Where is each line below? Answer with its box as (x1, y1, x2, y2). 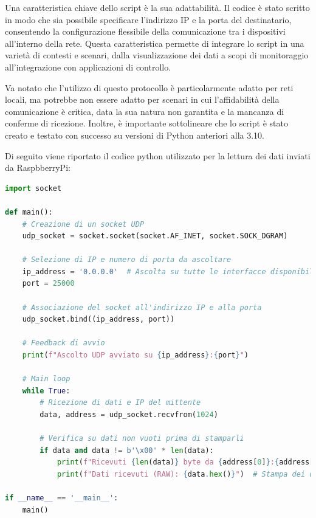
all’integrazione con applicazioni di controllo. (5, 60, 171, 73)
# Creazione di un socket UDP (22, 219, 145, 229)
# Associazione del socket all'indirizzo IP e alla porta (22, 303, 262, 312)
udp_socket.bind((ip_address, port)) (22, 315, 175, 324)
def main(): (5, 207, 53, 216)
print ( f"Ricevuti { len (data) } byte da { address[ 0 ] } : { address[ (57, 458, 314, 467)
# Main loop (22, 375, 70, 384)
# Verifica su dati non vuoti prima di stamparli (39, 434, 244, 443)
